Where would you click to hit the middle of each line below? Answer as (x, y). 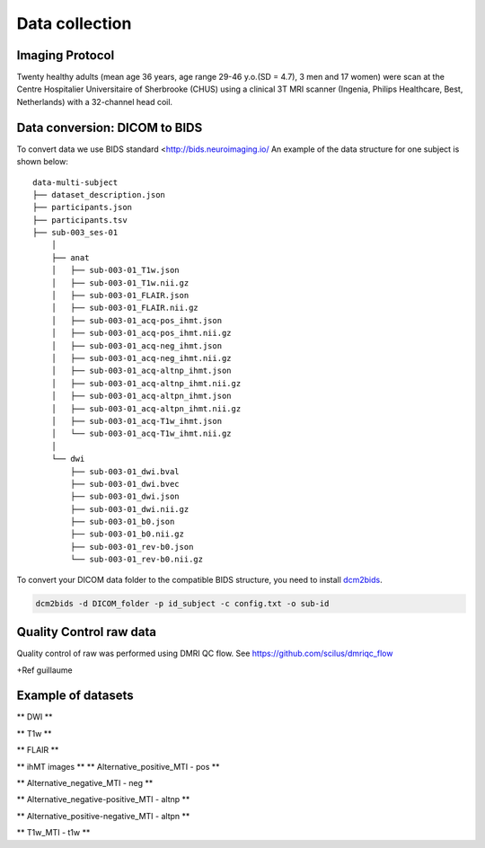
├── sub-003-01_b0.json (123, 522)
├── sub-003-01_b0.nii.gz (127, 534)
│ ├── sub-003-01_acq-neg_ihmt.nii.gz (141, 358)
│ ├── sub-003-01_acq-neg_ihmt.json (137, 345)
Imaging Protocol (66, 55)
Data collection (74, 23)
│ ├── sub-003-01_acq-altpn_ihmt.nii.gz (146, 408)
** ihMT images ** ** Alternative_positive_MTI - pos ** (118, 766)
